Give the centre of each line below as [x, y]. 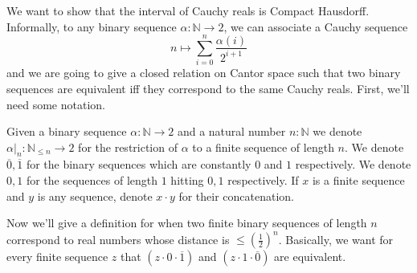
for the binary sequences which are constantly [139, 164]
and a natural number [231, 131]
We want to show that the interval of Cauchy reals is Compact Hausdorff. [188, 10]
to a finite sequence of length [263, 147]
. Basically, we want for [336, 239]
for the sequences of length [92, 180]
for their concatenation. [237, 196]
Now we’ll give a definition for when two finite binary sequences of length [187, 223]
